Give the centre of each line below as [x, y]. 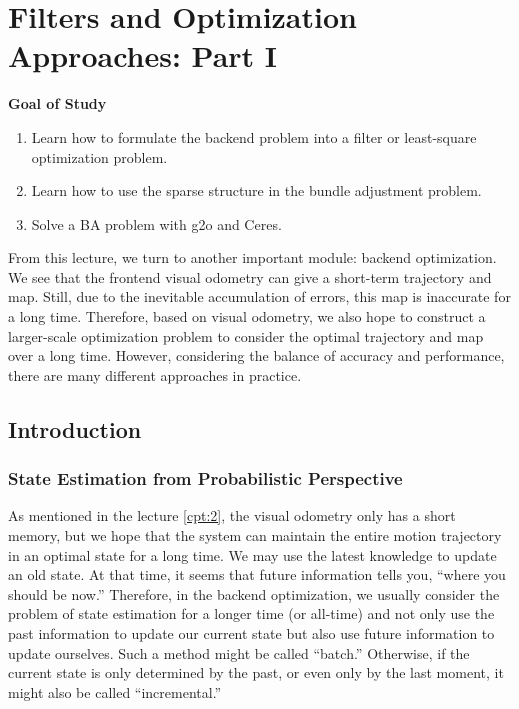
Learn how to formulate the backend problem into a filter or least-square [254, 136]
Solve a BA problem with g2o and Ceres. [156, 223]
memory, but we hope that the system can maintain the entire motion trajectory [255, 535]
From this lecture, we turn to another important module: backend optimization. [252, 257]
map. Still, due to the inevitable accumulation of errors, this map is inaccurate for [259, 296]
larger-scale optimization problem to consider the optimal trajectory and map [246, 335]
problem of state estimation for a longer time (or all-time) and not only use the [251, 613]
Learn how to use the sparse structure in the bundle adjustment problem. [256, 190]
